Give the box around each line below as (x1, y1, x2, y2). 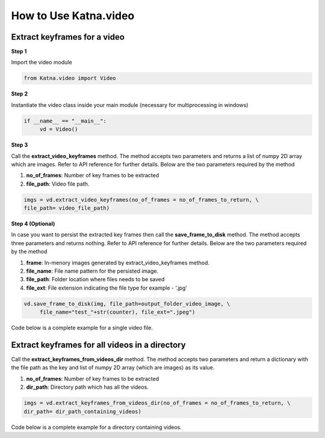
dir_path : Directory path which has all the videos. (26, 383, 149, 391)
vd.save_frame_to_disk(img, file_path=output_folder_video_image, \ (23, 300, 231, 307)
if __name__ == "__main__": (23, 117, 107, 124)
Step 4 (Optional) (11, 220, 55, 228)
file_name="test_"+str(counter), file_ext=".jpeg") (39, 309, 196, 315)
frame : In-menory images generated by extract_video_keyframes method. (26, 259, 210, 266)
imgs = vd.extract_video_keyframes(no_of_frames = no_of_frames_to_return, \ (23, 196, 259, 203)
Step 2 (11, 90, 28, 97)
